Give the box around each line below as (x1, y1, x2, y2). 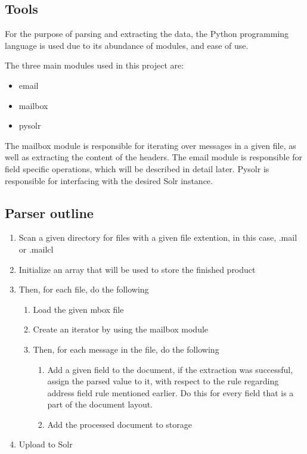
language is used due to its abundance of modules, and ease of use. (5, 39, 249, 51)
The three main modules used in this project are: (5, 59, 184, 71)
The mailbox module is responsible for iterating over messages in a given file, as (5, 139, 296, 151)
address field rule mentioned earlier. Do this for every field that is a (47, 386, 294, 399)
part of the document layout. (47, 398, 153, 411)
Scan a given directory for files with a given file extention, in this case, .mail (18, 231, 297, 244)
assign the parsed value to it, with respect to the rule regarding (47, 375, 279, 387)
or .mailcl (18, 242, 54, 255)
